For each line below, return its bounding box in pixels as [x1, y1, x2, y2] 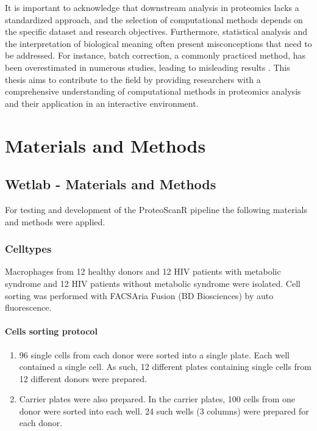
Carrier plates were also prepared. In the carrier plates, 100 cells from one [19, 393, 295, 405]
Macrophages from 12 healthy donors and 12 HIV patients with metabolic [5, 265, 281, 278]
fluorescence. [5, 301, 52, 314]
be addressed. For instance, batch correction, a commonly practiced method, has [5, 49, 306, 62]
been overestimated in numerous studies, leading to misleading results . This [5, 60, 290, 73]
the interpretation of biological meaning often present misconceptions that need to [5, 37, 312, 49]
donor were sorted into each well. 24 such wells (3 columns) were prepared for [19, 404, 309, 417]
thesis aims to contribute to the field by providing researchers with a [5, 73, 261, 85]
